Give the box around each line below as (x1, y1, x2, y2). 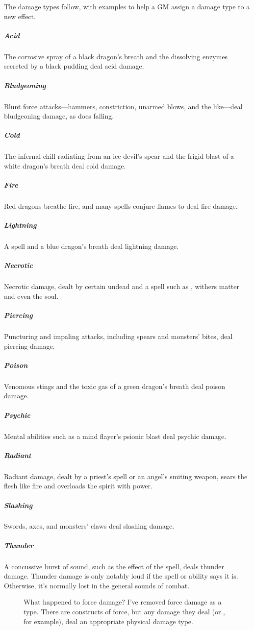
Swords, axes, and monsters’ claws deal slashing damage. (4, 521, 175, 531)
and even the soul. (4, 291, 59, 301)
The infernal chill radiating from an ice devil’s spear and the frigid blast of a (4, 151, 234, 161)
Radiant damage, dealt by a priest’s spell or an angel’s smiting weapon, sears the (4, 471, 248, 481)
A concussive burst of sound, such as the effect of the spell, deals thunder (4, 561, 225, 571)
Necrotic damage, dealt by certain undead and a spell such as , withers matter (4, 281, 239, 291)
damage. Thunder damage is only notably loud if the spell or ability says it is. (4, 571, 238, 581)
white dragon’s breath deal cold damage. (4, 160, 126, 170)
